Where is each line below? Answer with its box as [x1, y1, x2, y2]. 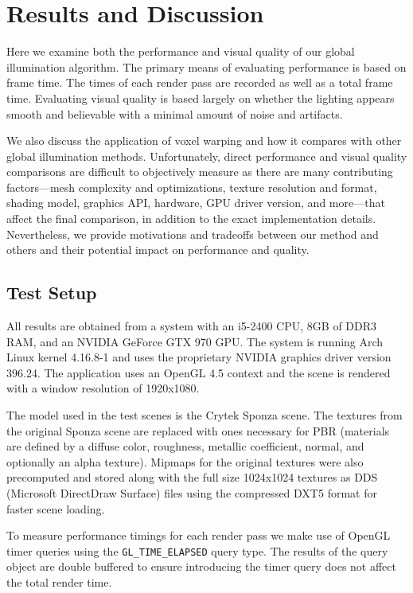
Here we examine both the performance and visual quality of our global [6, 43, 355, 60]
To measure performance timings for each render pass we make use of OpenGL [6, 527, 391, 544]
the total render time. [6, 574, 112, 591]
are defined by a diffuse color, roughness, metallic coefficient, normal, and [6, 438, 364, 455]
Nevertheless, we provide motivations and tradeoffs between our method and [6, 225, 379, 242]
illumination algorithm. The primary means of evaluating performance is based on [6, 58, 407, 75]
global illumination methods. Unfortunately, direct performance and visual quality [6, 147, 407, 164]
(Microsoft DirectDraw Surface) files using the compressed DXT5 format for [6, 484, 377, 501]
